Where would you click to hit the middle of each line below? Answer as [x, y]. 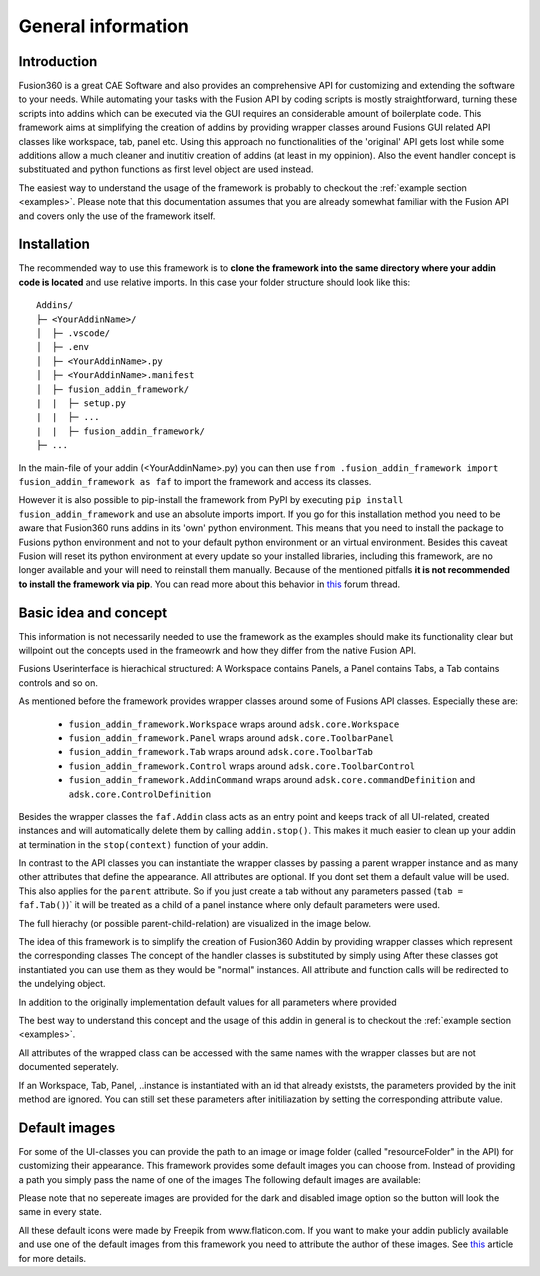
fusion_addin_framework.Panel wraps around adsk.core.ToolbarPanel [231, 737]
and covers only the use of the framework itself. [117, 216]
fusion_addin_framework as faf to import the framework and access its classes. [195, 481]
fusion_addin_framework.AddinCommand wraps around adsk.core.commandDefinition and [272, 780]
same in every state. [60, 1212]
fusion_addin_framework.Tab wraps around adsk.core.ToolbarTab [221, 752]
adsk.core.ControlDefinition [140, 794]
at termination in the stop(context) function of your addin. [143, 844]
